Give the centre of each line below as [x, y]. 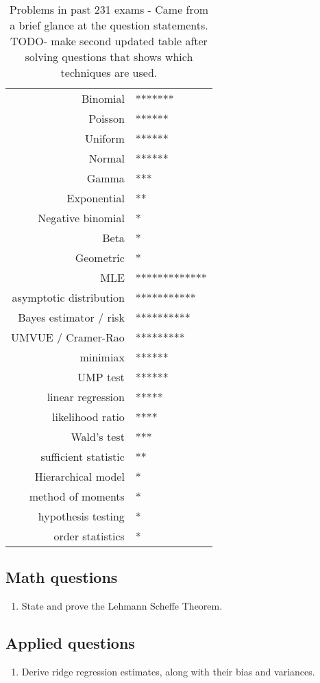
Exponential [96, 198]
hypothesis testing [81, 516]
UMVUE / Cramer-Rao [68, 337]
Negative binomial [81, 218]
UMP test [101, 377]
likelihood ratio [88, 417]
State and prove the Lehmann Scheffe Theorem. [122, 606]
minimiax [102, 357]
